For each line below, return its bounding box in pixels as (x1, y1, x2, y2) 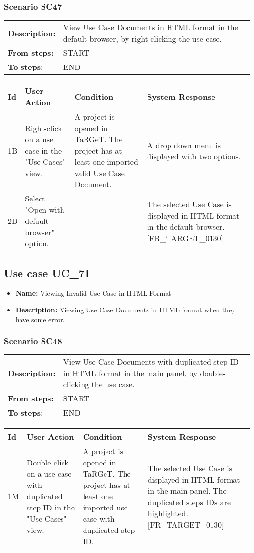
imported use (83, 502, 127, 513)
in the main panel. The (148, 485, 227, 496)
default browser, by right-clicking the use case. (63, 33, 222, 44)
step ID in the (26, 502, 75, 513)
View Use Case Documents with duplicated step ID (63, 356, 239, 368)
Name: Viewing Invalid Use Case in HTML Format (15, 288, 171, 298)
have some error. (15, 314, 65, 324)
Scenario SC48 (4, 335, 62, 347)
